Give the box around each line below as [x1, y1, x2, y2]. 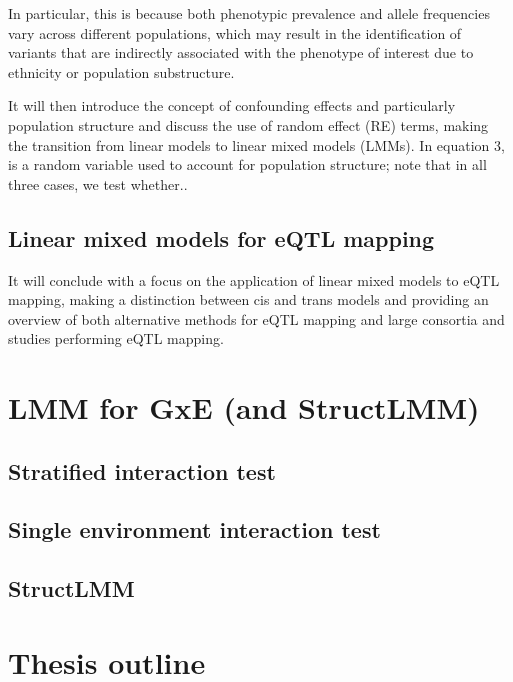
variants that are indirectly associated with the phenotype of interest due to [8, 42, 474, 63]
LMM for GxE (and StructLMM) [8, 387, 480, 428]
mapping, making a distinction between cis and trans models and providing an [8, 289, 489, 310]
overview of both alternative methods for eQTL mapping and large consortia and [8, 308, 505, 329]
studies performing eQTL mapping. [8, 328, 224, 349]
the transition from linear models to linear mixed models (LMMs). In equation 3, [8, 134, 505, 155]
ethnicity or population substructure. [8, 61, 235, 82]
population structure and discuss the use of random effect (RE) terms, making [8, 114, 489, 135]
